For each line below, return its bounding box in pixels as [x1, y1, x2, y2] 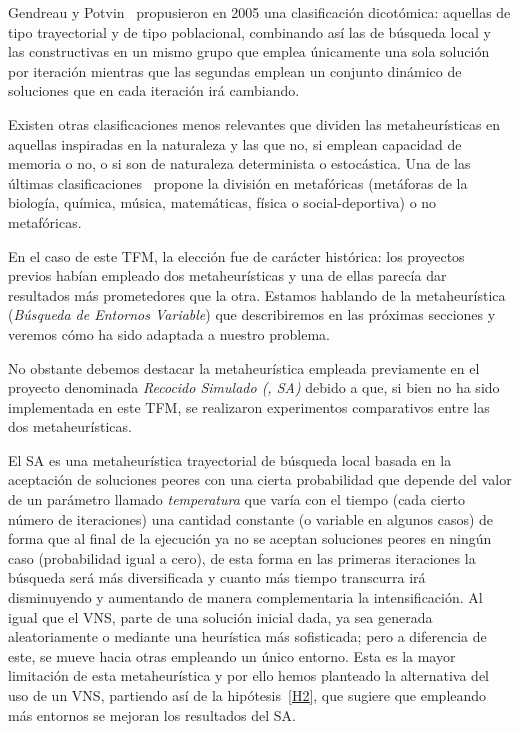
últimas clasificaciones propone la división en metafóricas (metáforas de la [8, 172, 468, 193]
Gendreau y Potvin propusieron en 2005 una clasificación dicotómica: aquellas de [8, 2, 511, 22]
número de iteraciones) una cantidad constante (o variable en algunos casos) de [8, 508, 494, 529]
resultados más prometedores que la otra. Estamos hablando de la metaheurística [8, 284, 506, 305]
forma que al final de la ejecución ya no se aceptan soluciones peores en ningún [8, 528, 492, 549]
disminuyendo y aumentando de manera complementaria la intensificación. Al [8, 587, 483, 608]
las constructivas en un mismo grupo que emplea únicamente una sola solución [8, 41, 490, 62]
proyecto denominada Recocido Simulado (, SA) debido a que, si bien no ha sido [8, 377, 500, 398]
